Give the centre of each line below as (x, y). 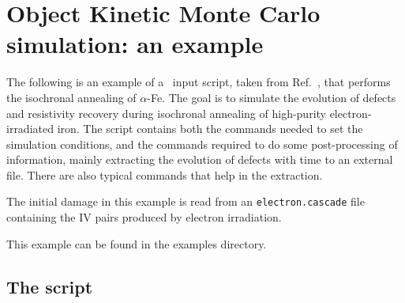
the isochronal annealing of (71, 97)
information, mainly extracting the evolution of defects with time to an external (200, 159)
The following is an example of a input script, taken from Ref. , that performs (199, 82)
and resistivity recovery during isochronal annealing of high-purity (166, 113)
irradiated (30, 129)
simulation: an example (135, 44)
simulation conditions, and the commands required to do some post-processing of (202, 144)
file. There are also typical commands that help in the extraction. (165, 174)
